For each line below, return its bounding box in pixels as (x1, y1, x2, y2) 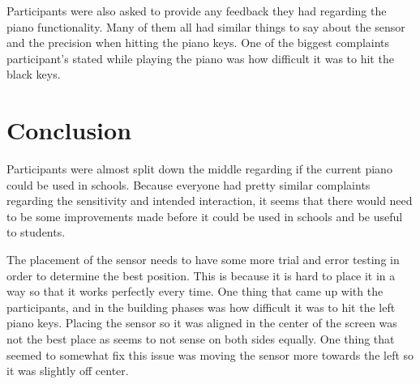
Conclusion (6, 113, 132, 147)
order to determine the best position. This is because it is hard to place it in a (6, 267, 396, 284)
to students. (6, 224, 66, 241)
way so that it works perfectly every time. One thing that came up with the (6, 283, 384, 300)
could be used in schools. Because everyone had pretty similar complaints (6, 176, 371, 193)
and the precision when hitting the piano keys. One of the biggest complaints (6, 34, 390, 51)
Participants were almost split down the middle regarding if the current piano (6, 160, 392, 177)
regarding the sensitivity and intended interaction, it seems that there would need (6, 192, 413, 209)
